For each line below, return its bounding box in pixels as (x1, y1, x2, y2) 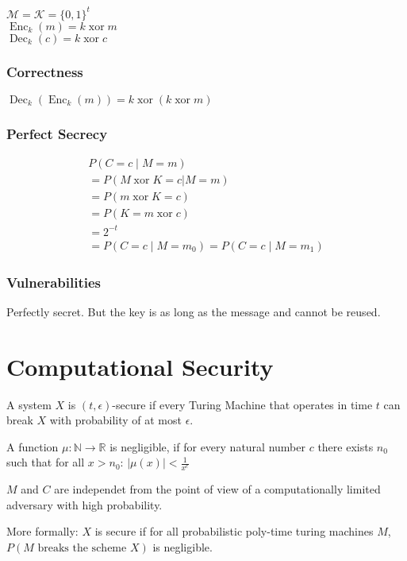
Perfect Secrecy (6, 123, 108, 143)
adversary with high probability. (6, 496, 163, 513)
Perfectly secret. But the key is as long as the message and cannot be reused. (6, 303, 381, 319)
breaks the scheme (37, 542, 127, 554)
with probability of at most (49, 412, 182, 428)
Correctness (6, 62, 83, 82)
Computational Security (6, 350, 274, 382)
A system (6, 396, 52, 412)
